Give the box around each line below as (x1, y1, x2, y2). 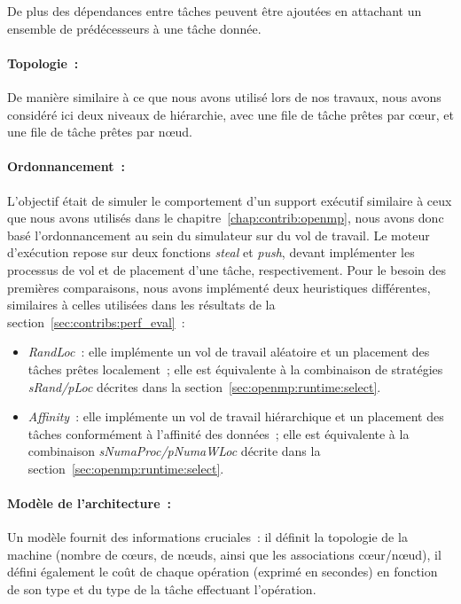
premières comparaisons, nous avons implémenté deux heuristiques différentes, (7, 278, 431, 296)
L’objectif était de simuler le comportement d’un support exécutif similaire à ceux (7, 191, 452, 209)
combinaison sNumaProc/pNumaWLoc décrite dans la (27, 442, 321, 460)
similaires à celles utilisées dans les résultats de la (7, 295, 276, 314)
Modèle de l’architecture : (7, 494, 172, 513)
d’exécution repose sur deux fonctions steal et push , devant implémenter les (7, 243, 415, 262)
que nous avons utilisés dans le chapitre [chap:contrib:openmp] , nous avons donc (7, 208, 444, 227)
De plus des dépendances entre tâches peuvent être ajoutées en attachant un (7, 2, 422, 20)
